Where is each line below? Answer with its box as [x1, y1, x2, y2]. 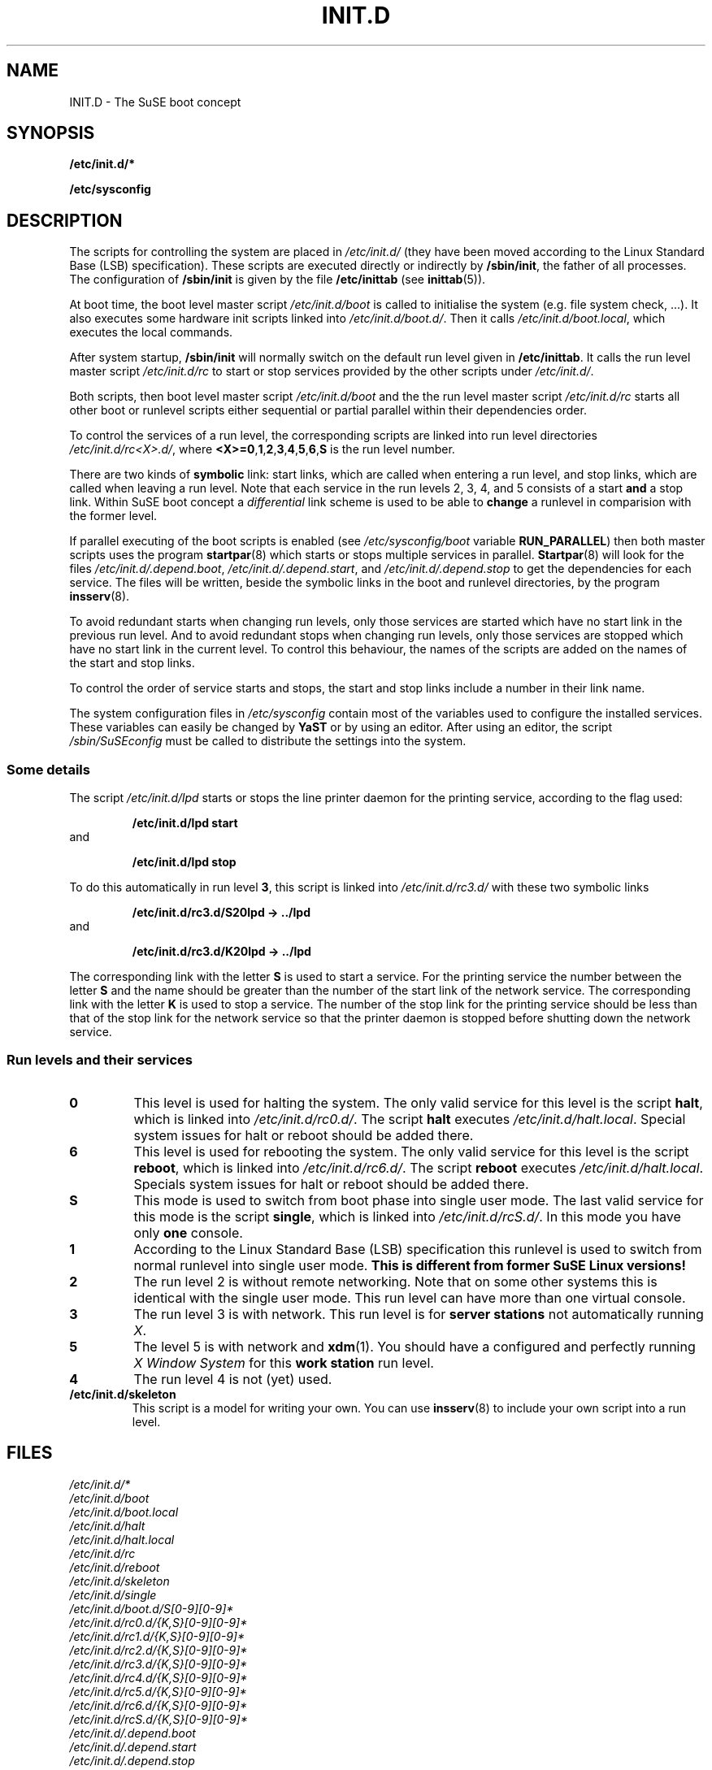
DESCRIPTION [7, 210, 123, 231]
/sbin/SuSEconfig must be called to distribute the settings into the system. [69, 734, 467, 748]
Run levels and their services [7, 1052, 193, 1069]
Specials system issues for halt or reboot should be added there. [133, 1175, 529, 1192]
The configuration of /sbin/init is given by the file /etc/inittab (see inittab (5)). [69, 272, 486, 287]
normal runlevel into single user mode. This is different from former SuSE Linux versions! [133, 1256, 686, 1273]
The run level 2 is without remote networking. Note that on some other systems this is [133, 1273, 658, 1290]
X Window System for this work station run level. [133, 1354, 434, 1371]
